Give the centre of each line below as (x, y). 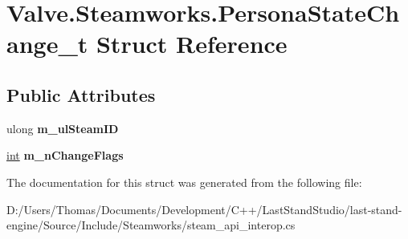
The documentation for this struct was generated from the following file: (184, 182)
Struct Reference (192, 44)
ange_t (47, 44)
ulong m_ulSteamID (63, 128)
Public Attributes (81, 94)
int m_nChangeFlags (65, 155)
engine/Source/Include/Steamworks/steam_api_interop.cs (151, 225)
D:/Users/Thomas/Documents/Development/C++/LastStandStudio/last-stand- (204, 209)
